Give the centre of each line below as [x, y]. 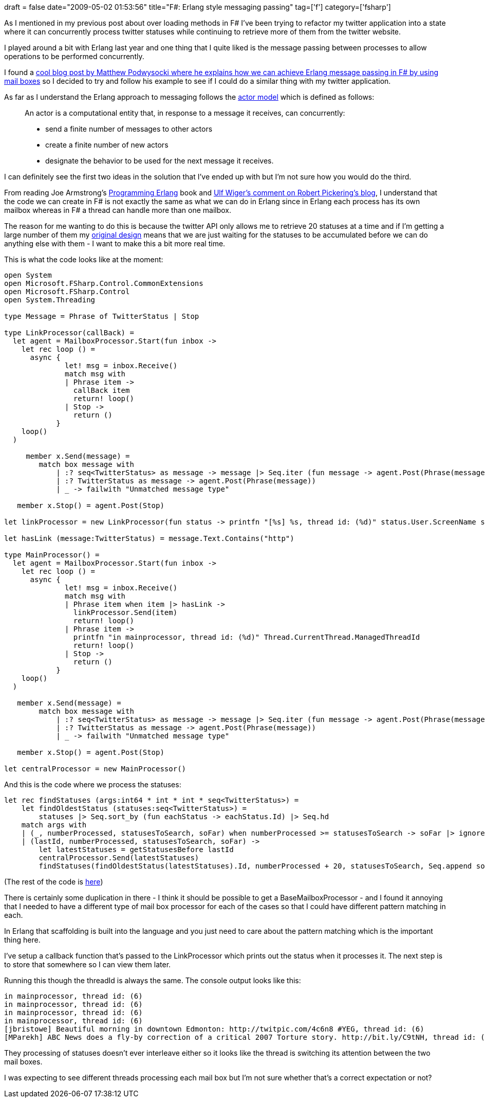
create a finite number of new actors [107, 145]
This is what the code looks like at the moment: [84, 259]
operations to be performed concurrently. [74, 56]
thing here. [22, 940]
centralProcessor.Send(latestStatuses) [119, 858]
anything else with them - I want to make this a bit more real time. [115, 243]
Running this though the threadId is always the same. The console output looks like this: [153, 980]
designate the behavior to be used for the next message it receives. [160, 161]
